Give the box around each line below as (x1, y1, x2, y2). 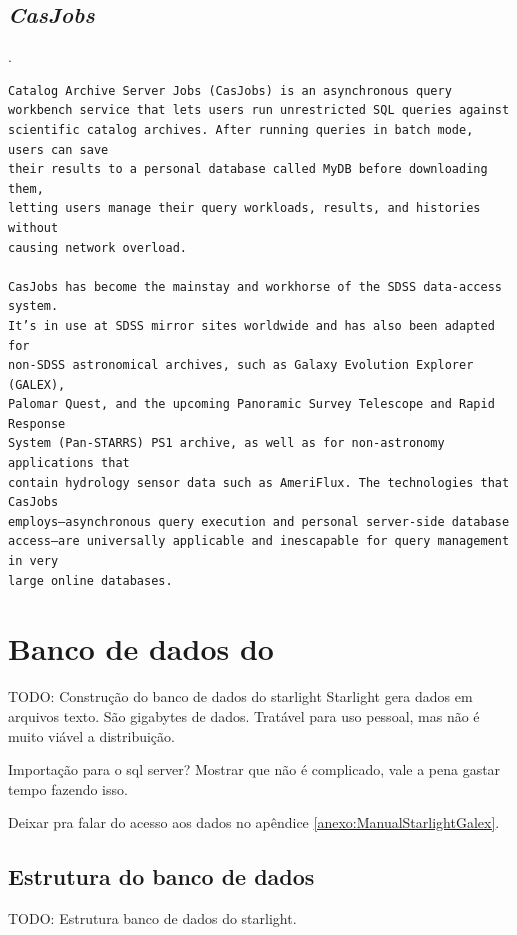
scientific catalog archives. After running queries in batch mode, (8, 122, 474, 137)
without (8, 220, 59, 235)
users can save (8, 142, 109, 157)
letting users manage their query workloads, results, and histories (8, 201, 481, 216)
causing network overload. (8, 240, 187, 255)
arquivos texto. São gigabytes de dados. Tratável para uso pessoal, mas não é (8, 705, 480, 726)
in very (8, 554, 59, 569)
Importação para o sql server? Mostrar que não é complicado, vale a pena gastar (8, 759, 501, 780)
